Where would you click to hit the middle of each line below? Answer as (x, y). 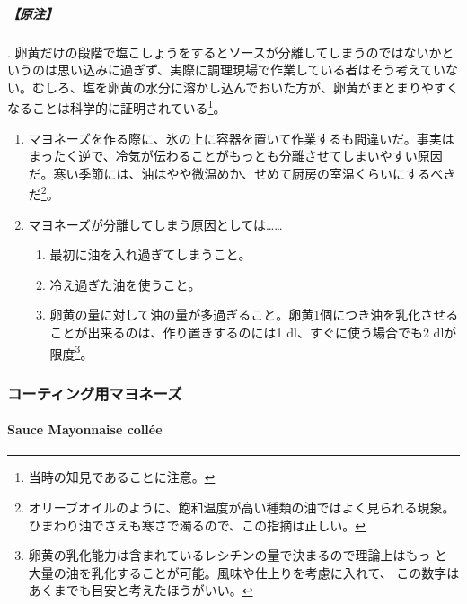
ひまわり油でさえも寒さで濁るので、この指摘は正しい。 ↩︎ (197, 525)
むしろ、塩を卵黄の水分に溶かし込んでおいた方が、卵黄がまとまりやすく (246, 87)
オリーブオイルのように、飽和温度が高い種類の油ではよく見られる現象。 (242, 508)
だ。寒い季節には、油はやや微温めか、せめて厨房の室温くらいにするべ (236, 173)
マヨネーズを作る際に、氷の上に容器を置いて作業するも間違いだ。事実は (241, 138)
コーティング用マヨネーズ (95, 393)
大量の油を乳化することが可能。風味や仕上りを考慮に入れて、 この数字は (244, 572)
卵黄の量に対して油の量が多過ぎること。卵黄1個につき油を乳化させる (254, 315)
